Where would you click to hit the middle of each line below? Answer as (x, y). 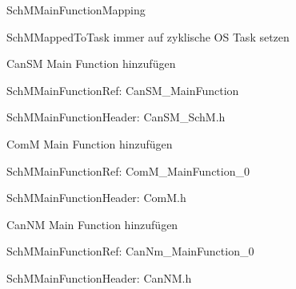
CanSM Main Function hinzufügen (91, 63)
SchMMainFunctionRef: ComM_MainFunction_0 (128, 170)
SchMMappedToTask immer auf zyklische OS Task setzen (148, 36)
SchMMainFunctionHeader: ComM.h (96, 198)
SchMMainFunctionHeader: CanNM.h (99, 277)
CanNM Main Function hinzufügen (92, 224)
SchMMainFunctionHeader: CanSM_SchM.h (116, 117)
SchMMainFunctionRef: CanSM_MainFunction (123, 90)
